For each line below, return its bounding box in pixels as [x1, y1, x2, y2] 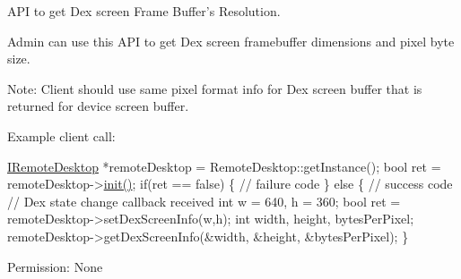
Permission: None [7, 257, 103, 275]
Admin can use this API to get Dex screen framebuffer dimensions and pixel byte [7, 31, 455, 50]
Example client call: [7, 126, 116, 145]
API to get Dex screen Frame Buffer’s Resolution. [7, 2, 281, 20]
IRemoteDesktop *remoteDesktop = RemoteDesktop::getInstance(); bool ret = [7, 156, 441, 175]
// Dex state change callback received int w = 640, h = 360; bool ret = [7, 191, 401, 210]
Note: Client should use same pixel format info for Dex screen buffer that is [7, 79, 422, 97]
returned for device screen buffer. [7, 97, 189, 115]
